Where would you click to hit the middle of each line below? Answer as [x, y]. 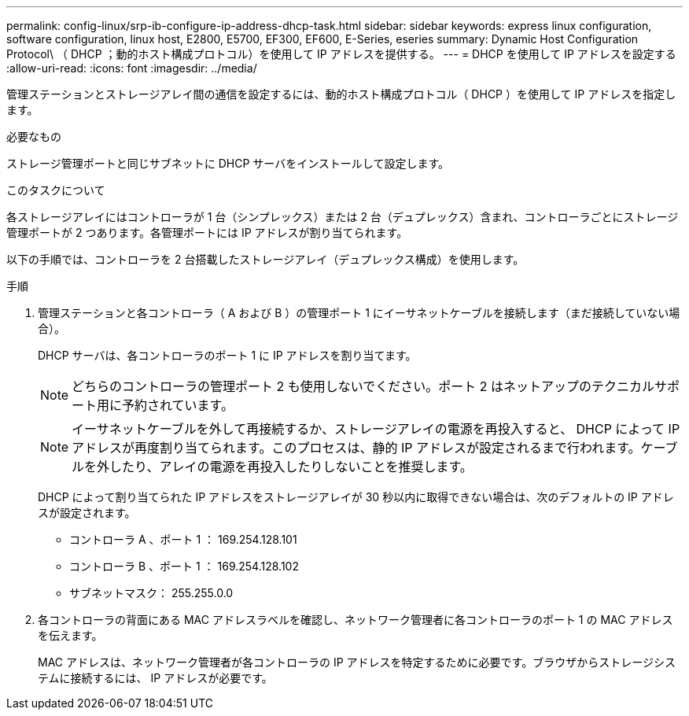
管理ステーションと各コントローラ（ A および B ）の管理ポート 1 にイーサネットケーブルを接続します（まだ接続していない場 [359, 313]
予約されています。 [178, 405]
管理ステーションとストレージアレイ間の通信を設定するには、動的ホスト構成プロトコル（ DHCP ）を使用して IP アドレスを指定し [341, 94]
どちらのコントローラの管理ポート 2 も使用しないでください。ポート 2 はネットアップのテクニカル [363, 386]
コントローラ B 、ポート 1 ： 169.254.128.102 [184, 566]
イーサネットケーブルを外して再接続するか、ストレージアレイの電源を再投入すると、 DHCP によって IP [376, 429]
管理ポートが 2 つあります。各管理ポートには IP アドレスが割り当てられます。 [207, 233]
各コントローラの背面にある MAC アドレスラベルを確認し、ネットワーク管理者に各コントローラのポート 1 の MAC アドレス [356, 620]
